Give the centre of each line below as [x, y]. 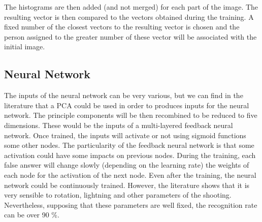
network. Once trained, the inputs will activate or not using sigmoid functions [125, 135]
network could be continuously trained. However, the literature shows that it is [127, 185]
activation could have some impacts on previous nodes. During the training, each [130, 155]
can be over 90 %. [32, 215]
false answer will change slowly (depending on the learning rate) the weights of [127, 165]
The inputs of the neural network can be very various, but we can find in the [124, 95]
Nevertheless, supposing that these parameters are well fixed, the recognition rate [131, 204]
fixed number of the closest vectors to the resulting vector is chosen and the [122, 27]
